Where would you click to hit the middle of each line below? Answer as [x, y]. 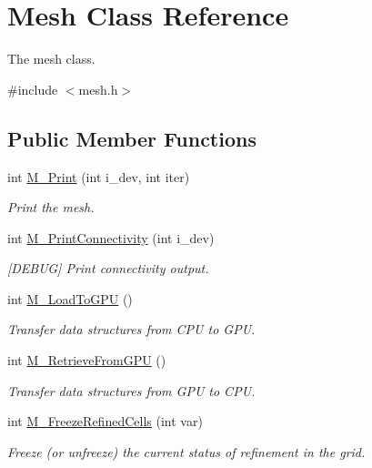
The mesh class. [51, 59]
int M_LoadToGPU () [70, 298]
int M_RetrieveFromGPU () [87, 360]
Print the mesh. [51, 207]
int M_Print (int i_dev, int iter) [99, 176]
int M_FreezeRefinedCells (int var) [105, 421]
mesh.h [98, 89]
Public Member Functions [132, 138]
